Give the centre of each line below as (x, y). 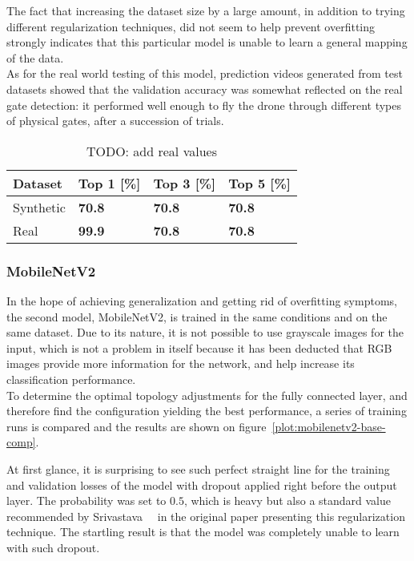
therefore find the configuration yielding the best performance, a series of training (207, 411)
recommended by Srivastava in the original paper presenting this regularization (206, 516)
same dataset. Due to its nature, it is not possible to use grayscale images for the (205, 332)
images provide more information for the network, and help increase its (181, 363)
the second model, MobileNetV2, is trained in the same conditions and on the (197, 316)
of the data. (35, 57)
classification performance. (71, 379)
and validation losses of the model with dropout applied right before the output (202, 484)
